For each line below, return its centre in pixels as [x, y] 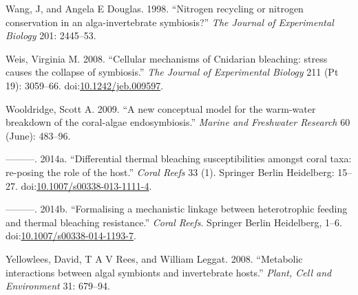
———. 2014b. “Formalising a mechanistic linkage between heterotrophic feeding [177, 209]
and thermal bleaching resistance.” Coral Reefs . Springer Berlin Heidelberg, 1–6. [174, 222]
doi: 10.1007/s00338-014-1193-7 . [71, 236]
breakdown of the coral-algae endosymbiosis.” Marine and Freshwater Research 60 [178, 122]
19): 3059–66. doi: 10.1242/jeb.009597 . [85, 85]
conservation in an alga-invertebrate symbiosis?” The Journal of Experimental [170, 22]
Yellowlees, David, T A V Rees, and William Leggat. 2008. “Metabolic [154, 258]
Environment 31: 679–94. [58, 286]
